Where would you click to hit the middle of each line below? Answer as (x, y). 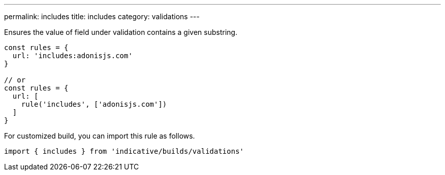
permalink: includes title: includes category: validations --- (102, 16)
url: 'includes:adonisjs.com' (72, 56)
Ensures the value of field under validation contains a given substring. (121, 32)
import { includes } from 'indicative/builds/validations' (124, 151)
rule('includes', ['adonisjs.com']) (94, 104)
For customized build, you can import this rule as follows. (100, 136)
